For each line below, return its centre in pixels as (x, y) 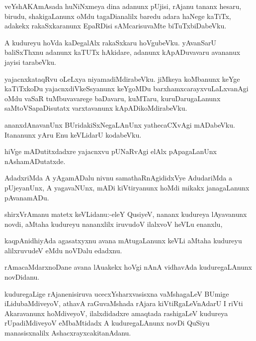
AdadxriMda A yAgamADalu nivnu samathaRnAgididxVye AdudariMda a (118, 178)
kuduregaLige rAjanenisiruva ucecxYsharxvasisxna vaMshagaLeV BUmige (117, 293)
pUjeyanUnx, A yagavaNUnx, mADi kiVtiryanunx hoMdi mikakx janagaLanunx (127, 187)
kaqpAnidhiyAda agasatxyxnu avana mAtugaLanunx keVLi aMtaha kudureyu (123, 241)
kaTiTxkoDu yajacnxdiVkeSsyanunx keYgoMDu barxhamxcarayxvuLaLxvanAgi (127, 88)
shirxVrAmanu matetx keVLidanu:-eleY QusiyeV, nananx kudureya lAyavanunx (126, 214)
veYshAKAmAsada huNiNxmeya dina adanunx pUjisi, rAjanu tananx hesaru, (123, 6)
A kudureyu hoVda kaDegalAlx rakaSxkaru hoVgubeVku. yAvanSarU (110, 42)
